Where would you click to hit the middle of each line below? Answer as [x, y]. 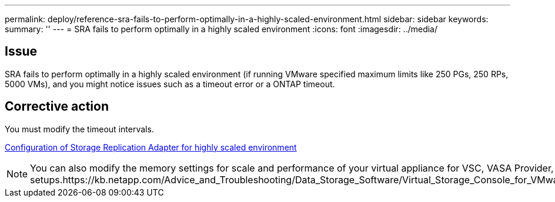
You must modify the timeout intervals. [79, 129]
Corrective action [57, 107]
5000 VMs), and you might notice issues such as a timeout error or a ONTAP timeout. [170, 84]
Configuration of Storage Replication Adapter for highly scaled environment [151, 147]
